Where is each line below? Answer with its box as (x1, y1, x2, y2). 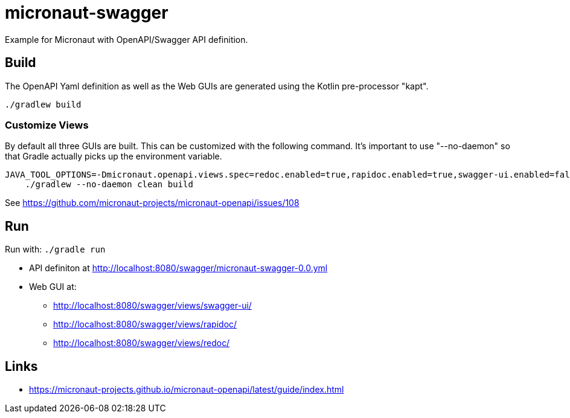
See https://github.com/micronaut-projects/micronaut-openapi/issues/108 (5, 198, 299, 208)
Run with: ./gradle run (5, 244, 106, 255)
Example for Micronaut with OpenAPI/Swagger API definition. (5, 34, 248, 45)
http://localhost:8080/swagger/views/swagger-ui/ (53, 300, 252, 311)
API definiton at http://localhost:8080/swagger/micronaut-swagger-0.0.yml (29, 263, 328, 274)
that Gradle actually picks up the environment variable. (5, 151, 222, 162)
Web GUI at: (29, 281, 77, 292)
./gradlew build (5, 99, 82, 109)
